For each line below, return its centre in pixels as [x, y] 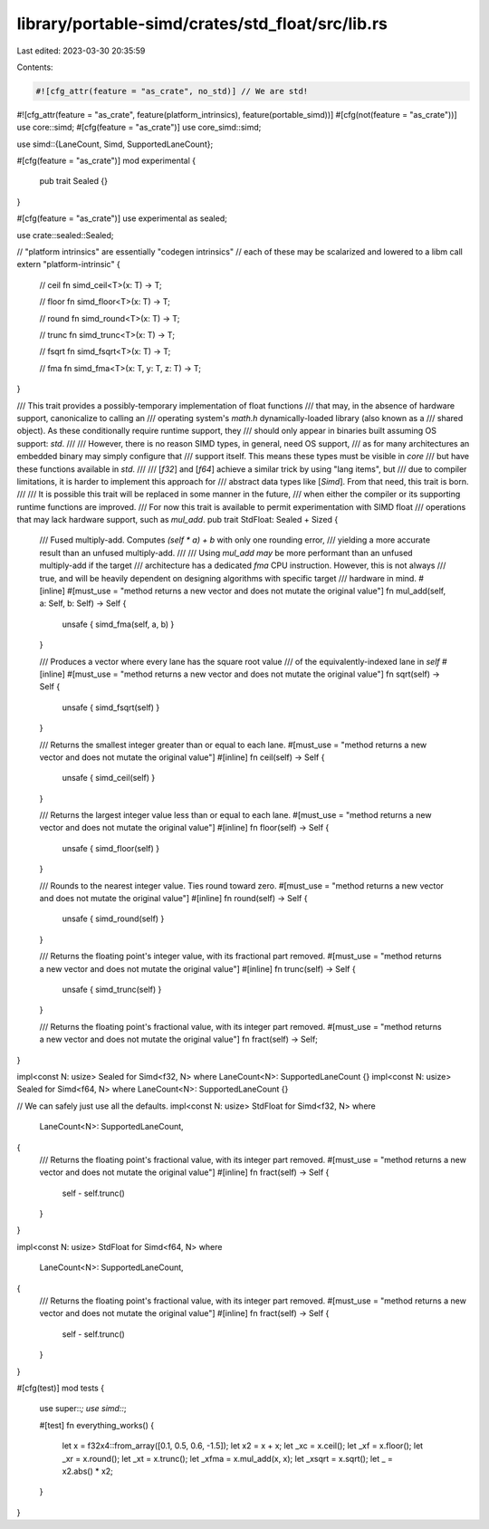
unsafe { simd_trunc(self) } [112, 989]
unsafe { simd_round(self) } [113, 918]
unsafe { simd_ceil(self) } [109, 778]
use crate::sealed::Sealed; [65, 235]
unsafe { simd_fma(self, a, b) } [118, 624]
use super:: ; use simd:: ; [83, 1409]
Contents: [35, 67]
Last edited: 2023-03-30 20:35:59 [81, 51]
